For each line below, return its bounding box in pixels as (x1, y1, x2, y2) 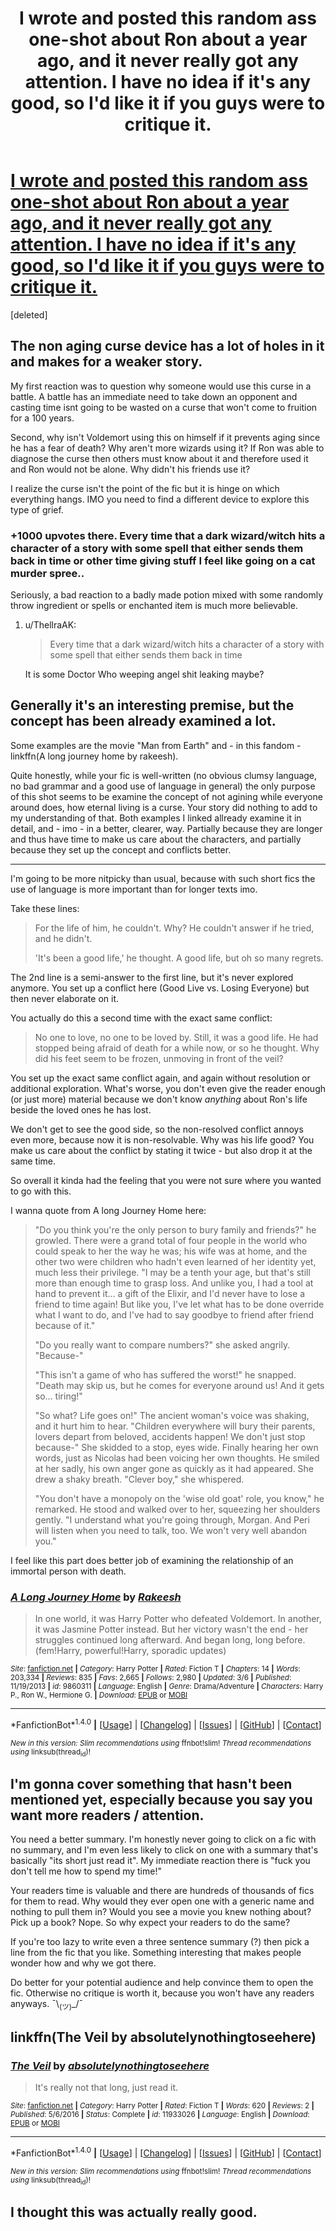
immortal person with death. (10, 1565, 127, 1577)
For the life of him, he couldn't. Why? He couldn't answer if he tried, (34, 922, 315, 934)
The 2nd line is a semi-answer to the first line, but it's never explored (10, 971, 294, 983)
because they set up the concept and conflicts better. (10, 843, 232, 856)
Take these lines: (10, 902, 80, 914)
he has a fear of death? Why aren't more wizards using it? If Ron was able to (10, 442, 325, 454)
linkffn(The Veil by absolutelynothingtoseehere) (10, 2029, 317, 2046)
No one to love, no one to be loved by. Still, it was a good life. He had (34, 1031, 319, 1043)
